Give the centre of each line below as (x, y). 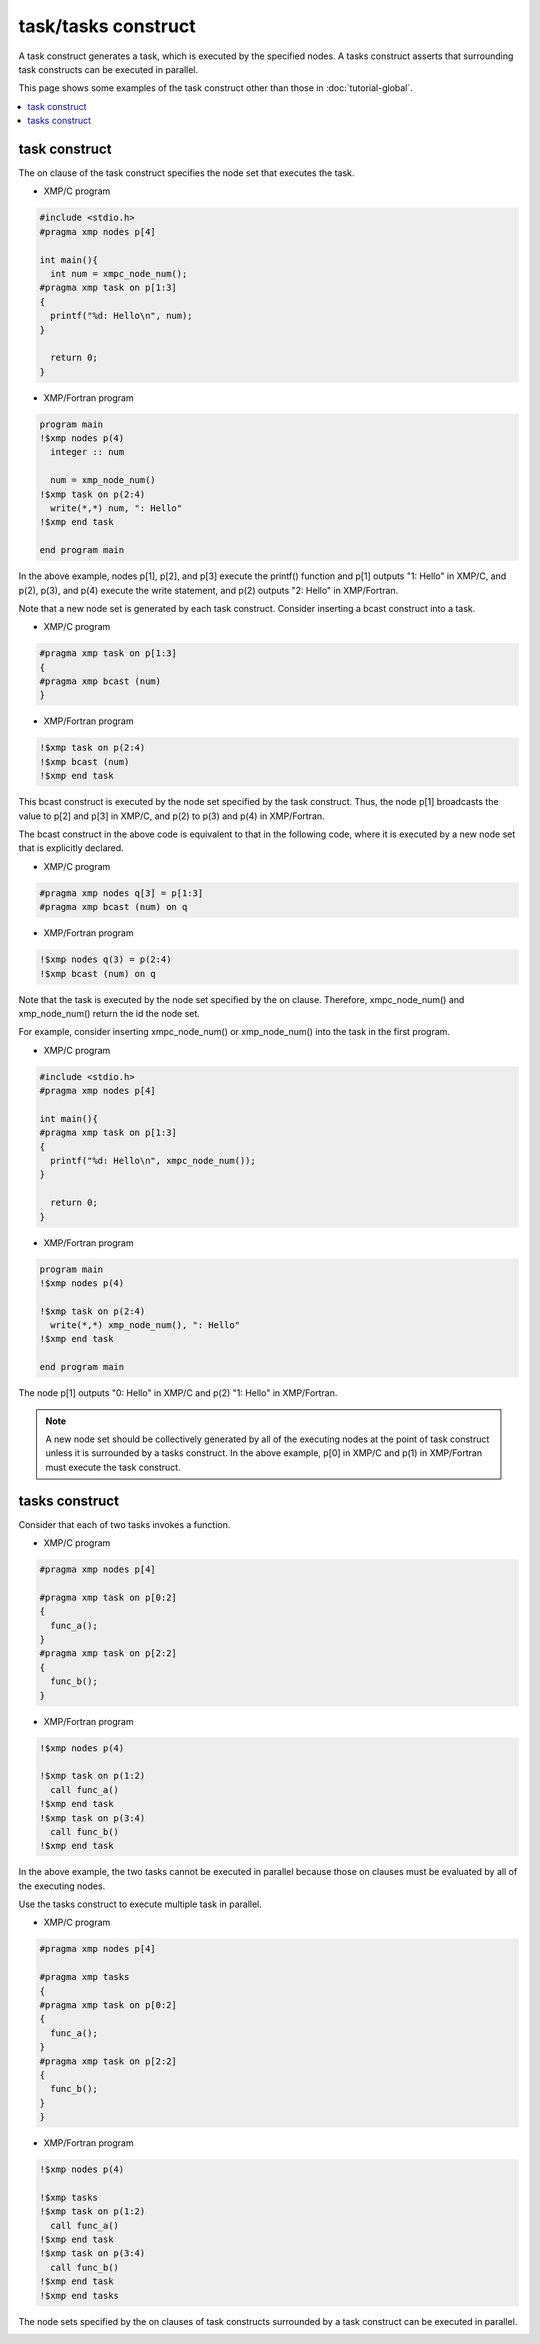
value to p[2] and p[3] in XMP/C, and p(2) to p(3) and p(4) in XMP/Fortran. (171, 816)
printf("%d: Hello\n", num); (122, 316)
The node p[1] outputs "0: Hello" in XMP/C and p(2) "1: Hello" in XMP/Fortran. (178, 1393)
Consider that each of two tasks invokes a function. (124, 1524)
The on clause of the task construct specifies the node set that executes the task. (186, 173)
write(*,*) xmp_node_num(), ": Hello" (145, 1325)
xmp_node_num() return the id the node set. (109, 1013)
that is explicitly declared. (71, 848)
